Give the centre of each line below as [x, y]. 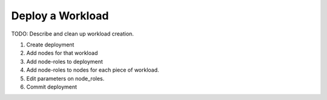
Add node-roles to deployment [64, 61]
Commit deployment [52, 87]
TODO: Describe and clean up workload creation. [73, 34]
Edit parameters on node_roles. [65, 78]
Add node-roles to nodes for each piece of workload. [93, 70]
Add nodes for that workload [62, 53]
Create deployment [50, 45]
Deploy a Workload [60, 16]
